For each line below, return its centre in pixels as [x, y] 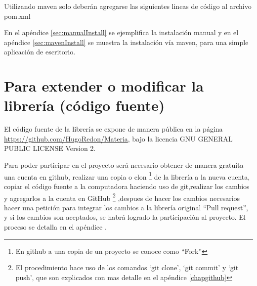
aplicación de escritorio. [40, 52]
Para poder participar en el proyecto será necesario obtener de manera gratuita [124, 165]
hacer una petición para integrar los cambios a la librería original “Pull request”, [126, 207]
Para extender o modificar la [104, 86]
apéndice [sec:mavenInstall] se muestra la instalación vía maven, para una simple [126, 42]
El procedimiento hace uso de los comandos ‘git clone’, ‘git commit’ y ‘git [127, 267]
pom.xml [17, 16]
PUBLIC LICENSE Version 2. [50, 148]
